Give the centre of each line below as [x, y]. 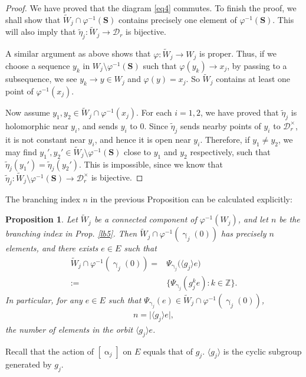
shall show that [33, 19]
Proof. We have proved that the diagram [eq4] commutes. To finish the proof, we [151, 8]
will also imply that [41, 32]
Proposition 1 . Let [42, 219]
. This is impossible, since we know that [151, 164]
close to [138, 151]
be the [289, 219]
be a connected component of [145, 219]
